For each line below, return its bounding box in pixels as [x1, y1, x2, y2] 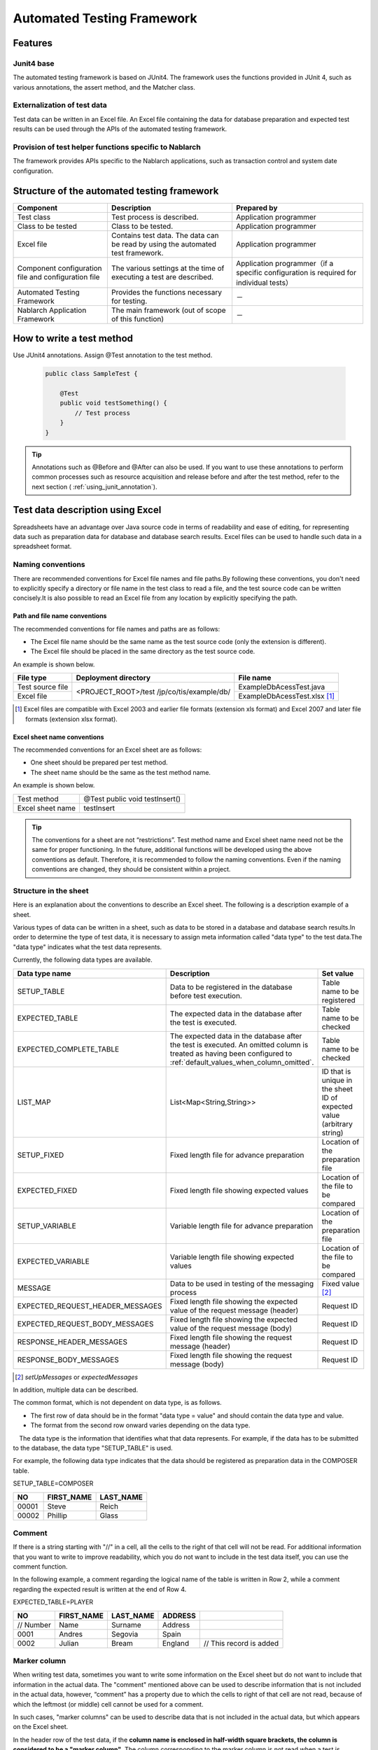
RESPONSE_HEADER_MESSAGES [17, 1337, 127, 1347]
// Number [17, 1620, 52, 1630]
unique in [321, 1075, 353, 1085]
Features [13, 37, 52, 49]
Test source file [17, 682, 69, 692]
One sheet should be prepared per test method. [30, 758, 168, 766]
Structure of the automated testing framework [13, 185, 219, 197]
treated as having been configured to [169, 1049, 293, 1058]
